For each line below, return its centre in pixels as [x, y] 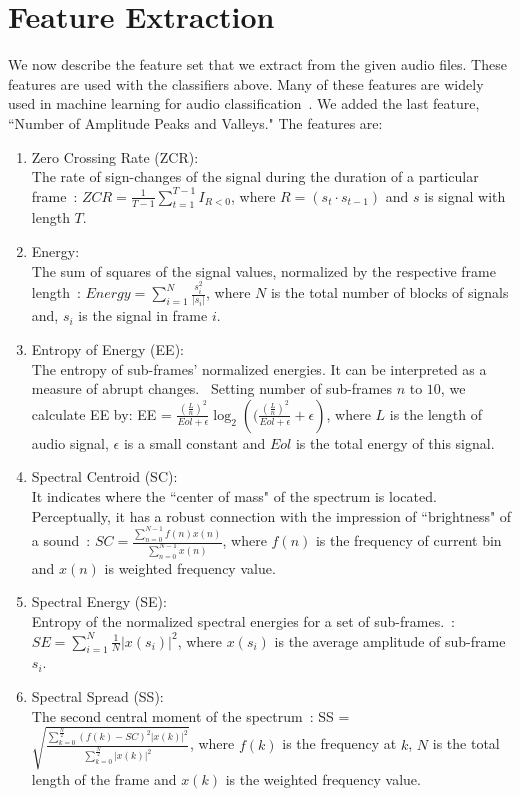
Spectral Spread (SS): [97, 696]
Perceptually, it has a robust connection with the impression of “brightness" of [271, 515]
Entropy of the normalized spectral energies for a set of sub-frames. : [243, 621]
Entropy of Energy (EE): [107, 349]
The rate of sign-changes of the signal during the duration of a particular [255, 176]
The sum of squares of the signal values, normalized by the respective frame [263, 270]
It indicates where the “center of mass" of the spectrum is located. [234, 496]
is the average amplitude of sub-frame [390, 640]
